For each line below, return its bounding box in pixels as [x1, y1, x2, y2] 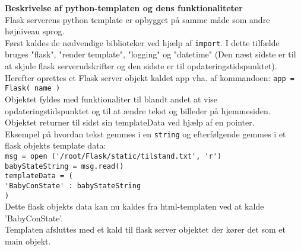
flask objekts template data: [5, 139, 106, 152]
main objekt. [5, 235, 51, 247]
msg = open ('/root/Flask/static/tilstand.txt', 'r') [5, 152, 222, 160]
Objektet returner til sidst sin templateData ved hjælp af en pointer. [5, 116, 255, 128]
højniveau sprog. [5, 25, 65, 37]
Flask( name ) [5, 84, 61, 93]
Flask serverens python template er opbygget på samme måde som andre [5, 13, 270, 25]
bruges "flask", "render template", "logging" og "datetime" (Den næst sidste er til [5, 48, 296, 60]
